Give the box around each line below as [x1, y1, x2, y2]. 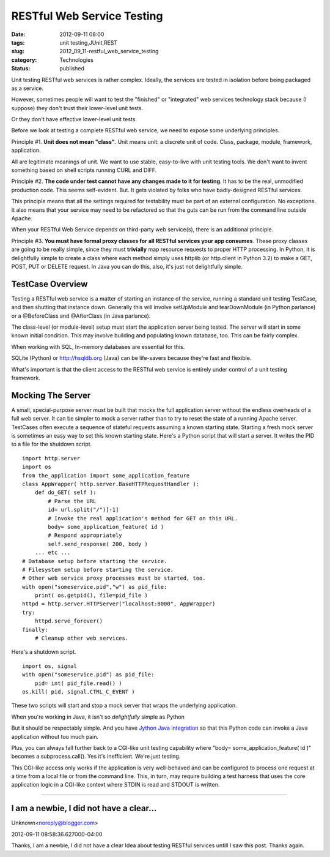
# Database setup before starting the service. [22, 558, 167, 564]
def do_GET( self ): [34, 489, 97, 496]
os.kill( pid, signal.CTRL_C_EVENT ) [22, 688, 136, 695]
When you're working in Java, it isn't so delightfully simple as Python [11, 713, 185, 720]
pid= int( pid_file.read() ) [34, 679, 122, 687]
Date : [11, 31, 26, 38]
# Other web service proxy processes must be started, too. [22, 575, 206, 582]
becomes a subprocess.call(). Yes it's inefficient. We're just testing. [11, 753, 181, 760]
